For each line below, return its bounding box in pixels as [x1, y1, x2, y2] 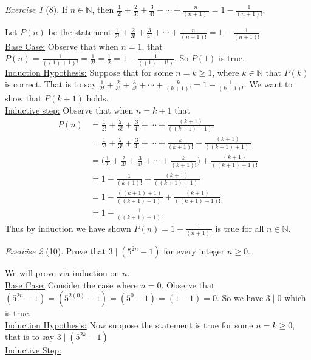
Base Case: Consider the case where [5, 278, 138, 291]
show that [5, 92, 42, 104]
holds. [86, 92, 109, 104]
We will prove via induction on [5, 267, 120, 279]
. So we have [216, 291, 264, 304]
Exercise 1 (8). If [5, 3, 68, 15]
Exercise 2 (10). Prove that [5, 245, 106, 257]
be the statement [48, 25, 112, 38]
